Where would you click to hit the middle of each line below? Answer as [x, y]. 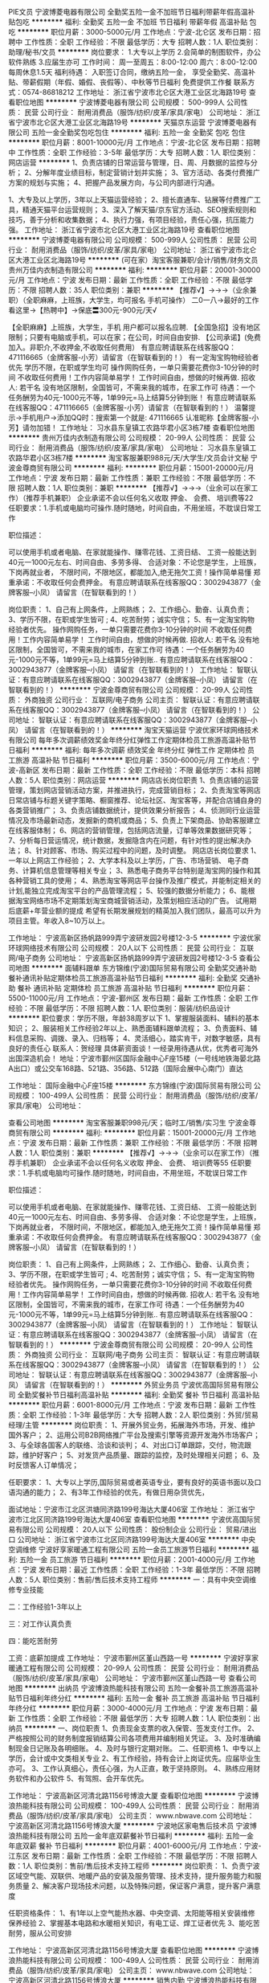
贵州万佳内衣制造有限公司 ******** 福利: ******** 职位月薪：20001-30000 [134, 270]
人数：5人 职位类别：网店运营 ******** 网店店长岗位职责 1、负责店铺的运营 [134, 780]
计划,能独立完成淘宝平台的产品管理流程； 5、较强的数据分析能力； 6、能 [128, 891]
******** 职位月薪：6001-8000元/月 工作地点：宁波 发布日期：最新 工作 [129, 1405]
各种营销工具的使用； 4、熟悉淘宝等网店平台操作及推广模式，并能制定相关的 [134, 881]
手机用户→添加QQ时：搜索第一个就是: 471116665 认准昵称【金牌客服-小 [141, 417]
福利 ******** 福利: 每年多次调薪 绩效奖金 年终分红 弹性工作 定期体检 [130, 750]
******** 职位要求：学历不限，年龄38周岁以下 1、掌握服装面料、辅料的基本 [134, 1018]
